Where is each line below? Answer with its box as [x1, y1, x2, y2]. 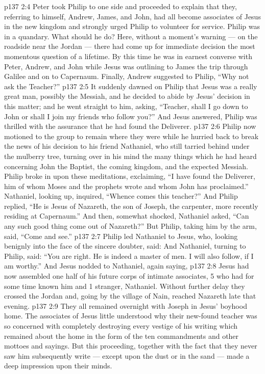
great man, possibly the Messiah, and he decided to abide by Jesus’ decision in [4, 91, 250, 101]
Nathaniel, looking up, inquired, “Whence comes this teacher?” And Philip [4, 191, 238, 201]
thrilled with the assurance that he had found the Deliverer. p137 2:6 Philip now [4, 121, 256, 131]
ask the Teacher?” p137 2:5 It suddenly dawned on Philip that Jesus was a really [4, 81, 257, 91]
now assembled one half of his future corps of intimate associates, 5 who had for [4, 271, 254, 281]
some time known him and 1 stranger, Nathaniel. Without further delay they [4, 280, 245, 291]
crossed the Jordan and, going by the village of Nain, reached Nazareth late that [4, 290, 256, 301]
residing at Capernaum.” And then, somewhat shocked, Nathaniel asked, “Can [4, 210, 249, 221]
